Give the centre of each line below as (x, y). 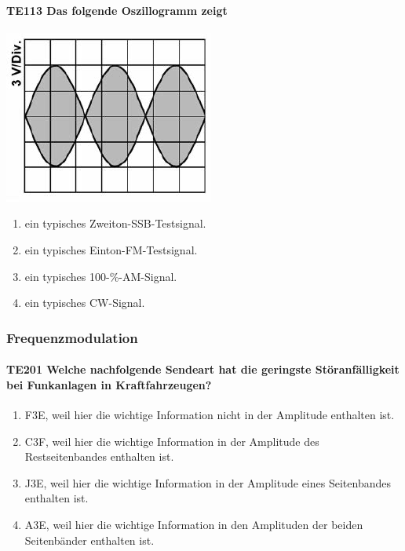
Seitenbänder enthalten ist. (89, 540)
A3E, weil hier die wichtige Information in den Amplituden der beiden (194, 524)
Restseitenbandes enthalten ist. (99, 456)
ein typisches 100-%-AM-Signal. (101, 276)
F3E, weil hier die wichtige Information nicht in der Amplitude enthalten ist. (210, 414)
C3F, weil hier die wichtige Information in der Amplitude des (172, 441)
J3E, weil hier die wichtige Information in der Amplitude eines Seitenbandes (208, 482)
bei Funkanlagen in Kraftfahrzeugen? (109, 384)
